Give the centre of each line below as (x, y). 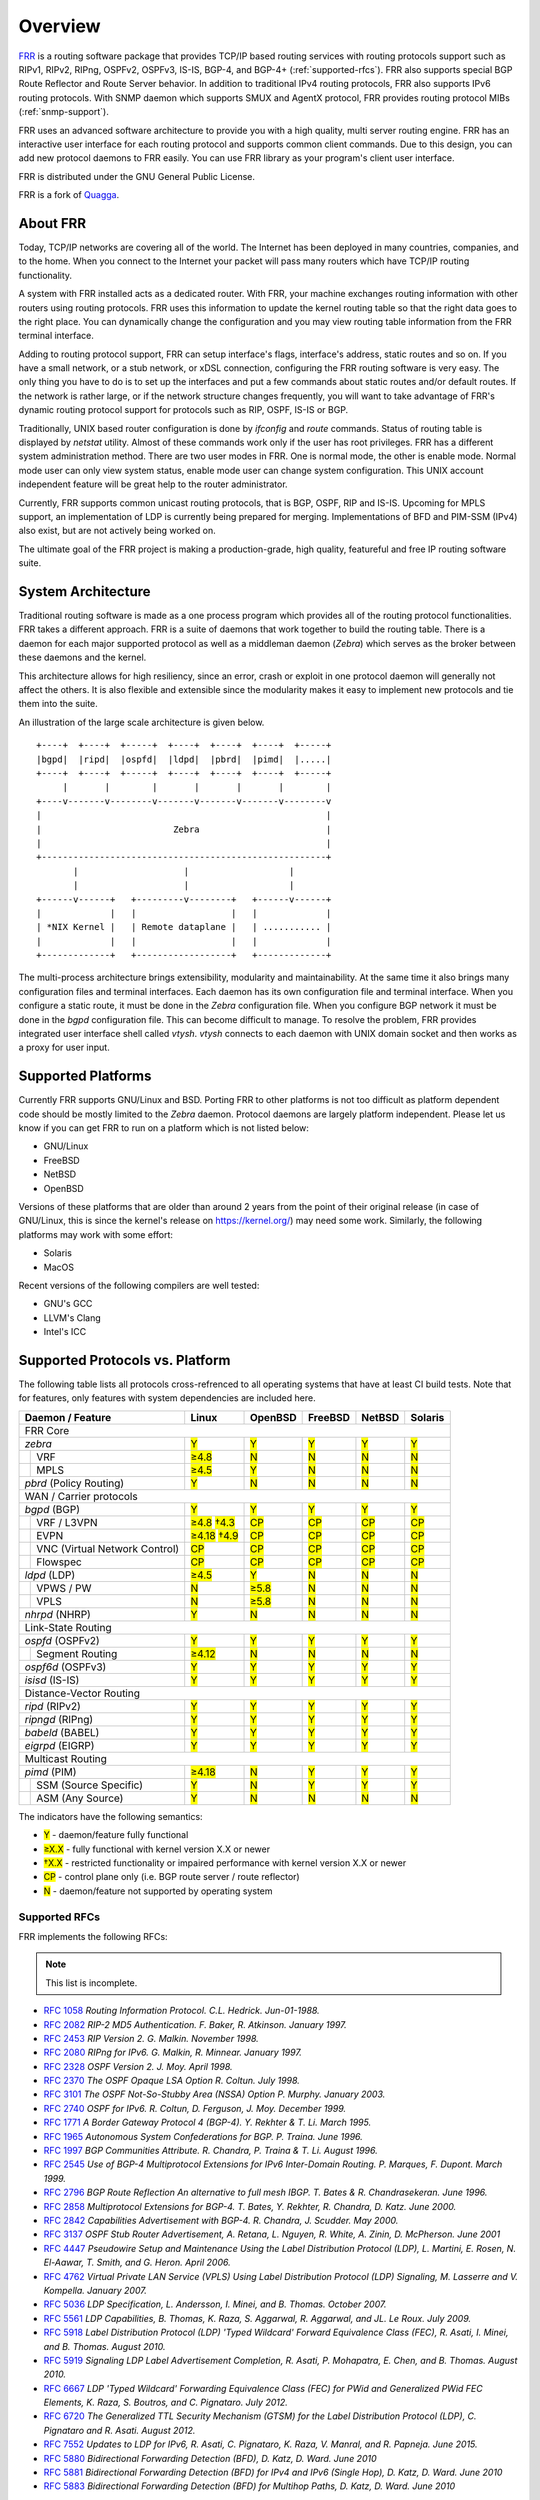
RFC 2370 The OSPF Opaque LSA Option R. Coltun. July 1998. (171, 2081)
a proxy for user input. (64, 1047)
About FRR (52, 223)
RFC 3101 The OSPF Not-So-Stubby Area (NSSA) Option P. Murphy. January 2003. (214, 2094)
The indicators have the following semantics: (111, 1816)
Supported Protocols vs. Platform (124, 1360)
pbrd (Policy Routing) (74, 1483)
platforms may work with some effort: (96, 1234)
